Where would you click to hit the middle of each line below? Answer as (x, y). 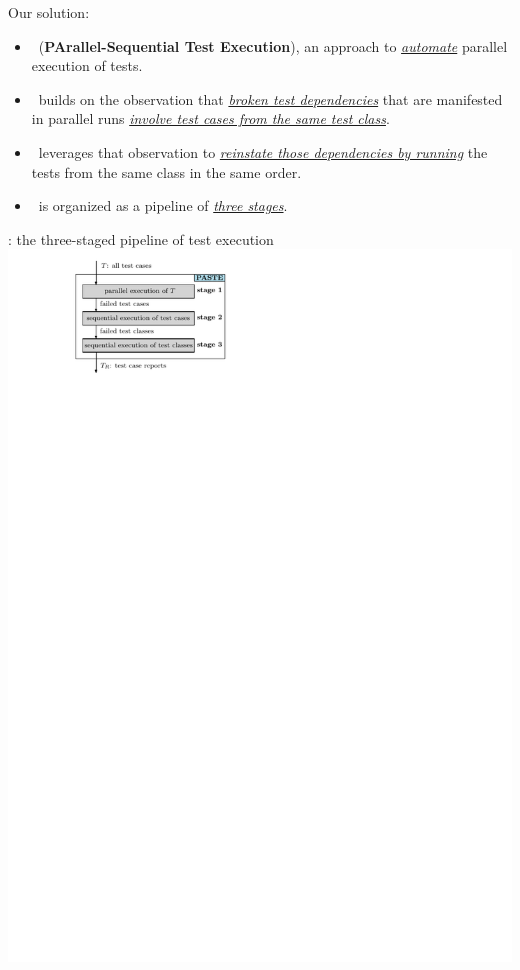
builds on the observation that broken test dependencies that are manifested (270, 98)
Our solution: (49, 12)
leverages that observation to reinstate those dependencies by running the (263, 151)
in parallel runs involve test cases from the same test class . (210, 118)
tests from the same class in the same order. (166, 171)
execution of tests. (87, 65)
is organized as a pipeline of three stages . (163, 205)
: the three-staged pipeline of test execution (141, 238)
